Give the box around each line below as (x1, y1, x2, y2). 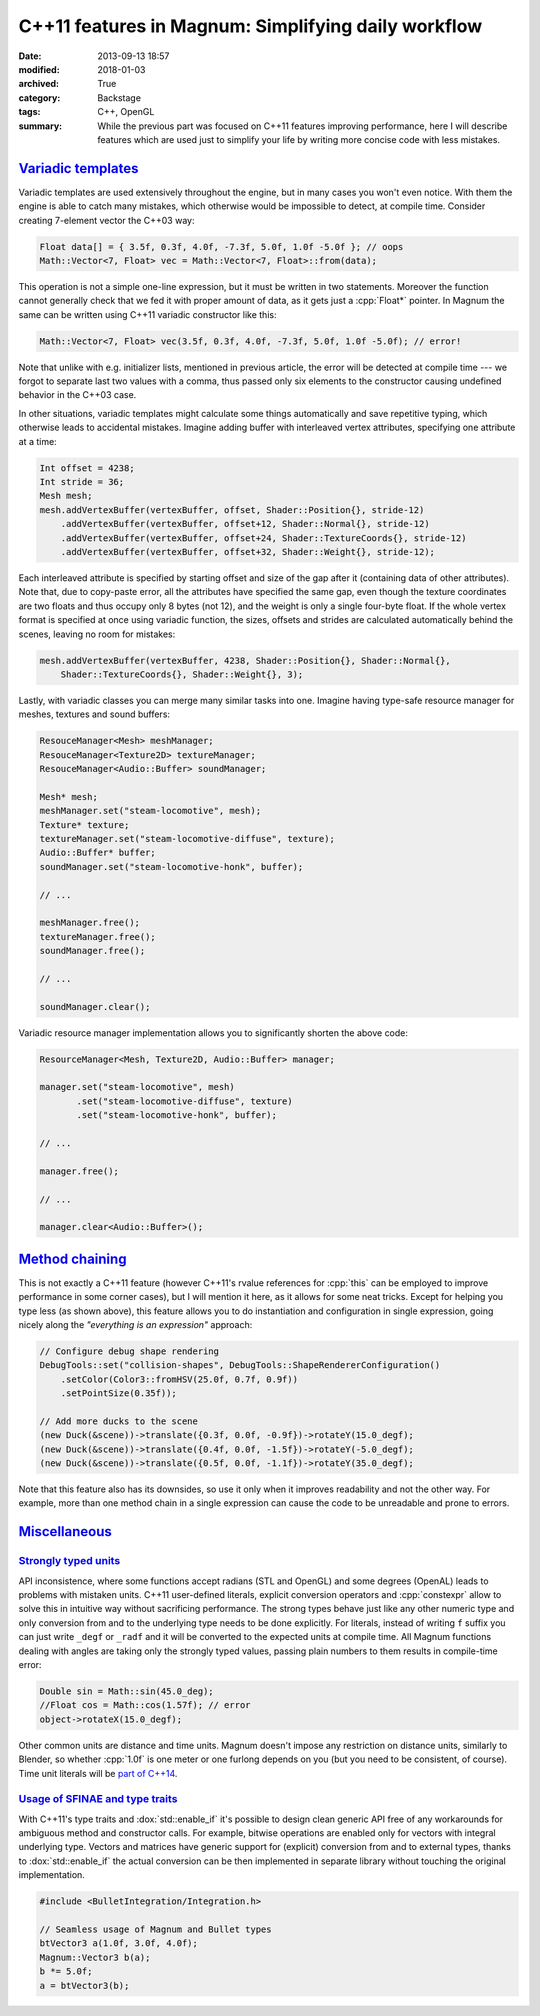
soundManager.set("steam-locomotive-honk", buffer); (39, 861, 304, 872)
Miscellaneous (18, 1523, 112, 1540)
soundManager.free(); (39, 945, 146, 957)
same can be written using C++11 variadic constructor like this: (18, 308, 277, 320)
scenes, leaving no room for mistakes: (18, 628, 176, 640)
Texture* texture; (39, 819, 130, 830)
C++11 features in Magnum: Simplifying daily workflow (18, 15, 483, 37)
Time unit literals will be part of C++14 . (18, 1767, 178, 1779)
